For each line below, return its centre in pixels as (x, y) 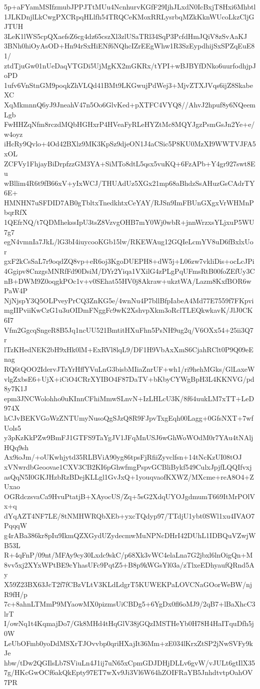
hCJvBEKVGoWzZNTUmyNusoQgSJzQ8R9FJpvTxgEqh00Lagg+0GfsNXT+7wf (129, 417)
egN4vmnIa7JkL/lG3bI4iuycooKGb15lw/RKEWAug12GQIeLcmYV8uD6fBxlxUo (129, 242)
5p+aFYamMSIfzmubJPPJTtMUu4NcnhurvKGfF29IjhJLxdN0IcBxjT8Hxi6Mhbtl (130, 6)
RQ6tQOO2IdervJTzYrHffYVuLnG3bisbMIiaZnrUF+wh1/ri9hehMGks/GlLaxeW (129, 368)
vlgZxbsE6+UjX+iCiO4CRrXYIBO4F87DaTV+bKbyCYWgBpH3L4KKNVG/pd (129, 378)
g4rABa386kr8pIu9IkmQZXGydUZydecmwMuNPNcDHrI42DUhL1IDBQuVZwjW (130, 535)
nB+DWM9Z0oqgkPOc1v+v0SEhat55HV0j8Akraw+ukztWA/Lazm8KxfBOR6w (128, 281)
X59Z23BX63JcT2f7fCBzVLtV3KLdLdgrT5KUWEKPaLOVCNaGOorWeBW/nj (128, 584)
